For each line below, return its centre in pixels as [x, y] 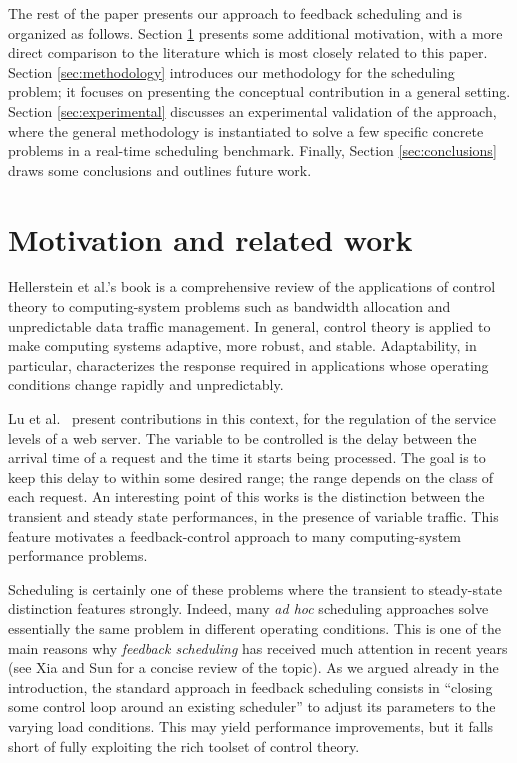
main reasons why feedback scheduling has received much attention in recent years [258, 647]
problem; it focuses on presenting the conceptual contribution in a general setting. [259, 91]
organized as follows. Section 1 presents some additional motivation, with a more [255, 32]
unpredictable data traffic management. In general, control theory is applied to [249, 325]
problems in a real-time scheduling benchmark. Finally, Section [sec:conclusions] [252, 150]
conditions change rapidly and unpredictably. [146, 384]
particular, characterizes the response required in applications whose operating [248, 364]
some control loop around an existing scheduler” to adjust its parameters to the [252, 706]
